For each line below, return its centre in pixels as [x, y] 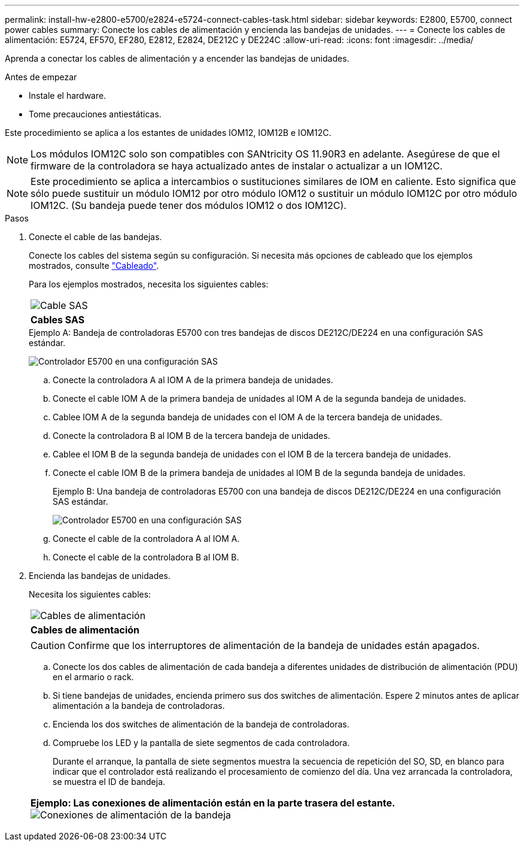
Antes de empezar [41, 77]
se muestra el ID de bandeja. [109, 782]
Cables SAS [58, 320]
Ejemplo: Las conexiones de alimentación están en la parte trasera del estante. [213, 803]
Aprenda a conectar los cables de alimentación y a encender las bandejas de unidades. [177, 58]
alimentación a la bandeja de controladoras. [139, 706]
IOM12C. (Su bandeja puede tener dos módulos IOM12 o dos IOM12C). [189, 205]
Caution [48, 645]
